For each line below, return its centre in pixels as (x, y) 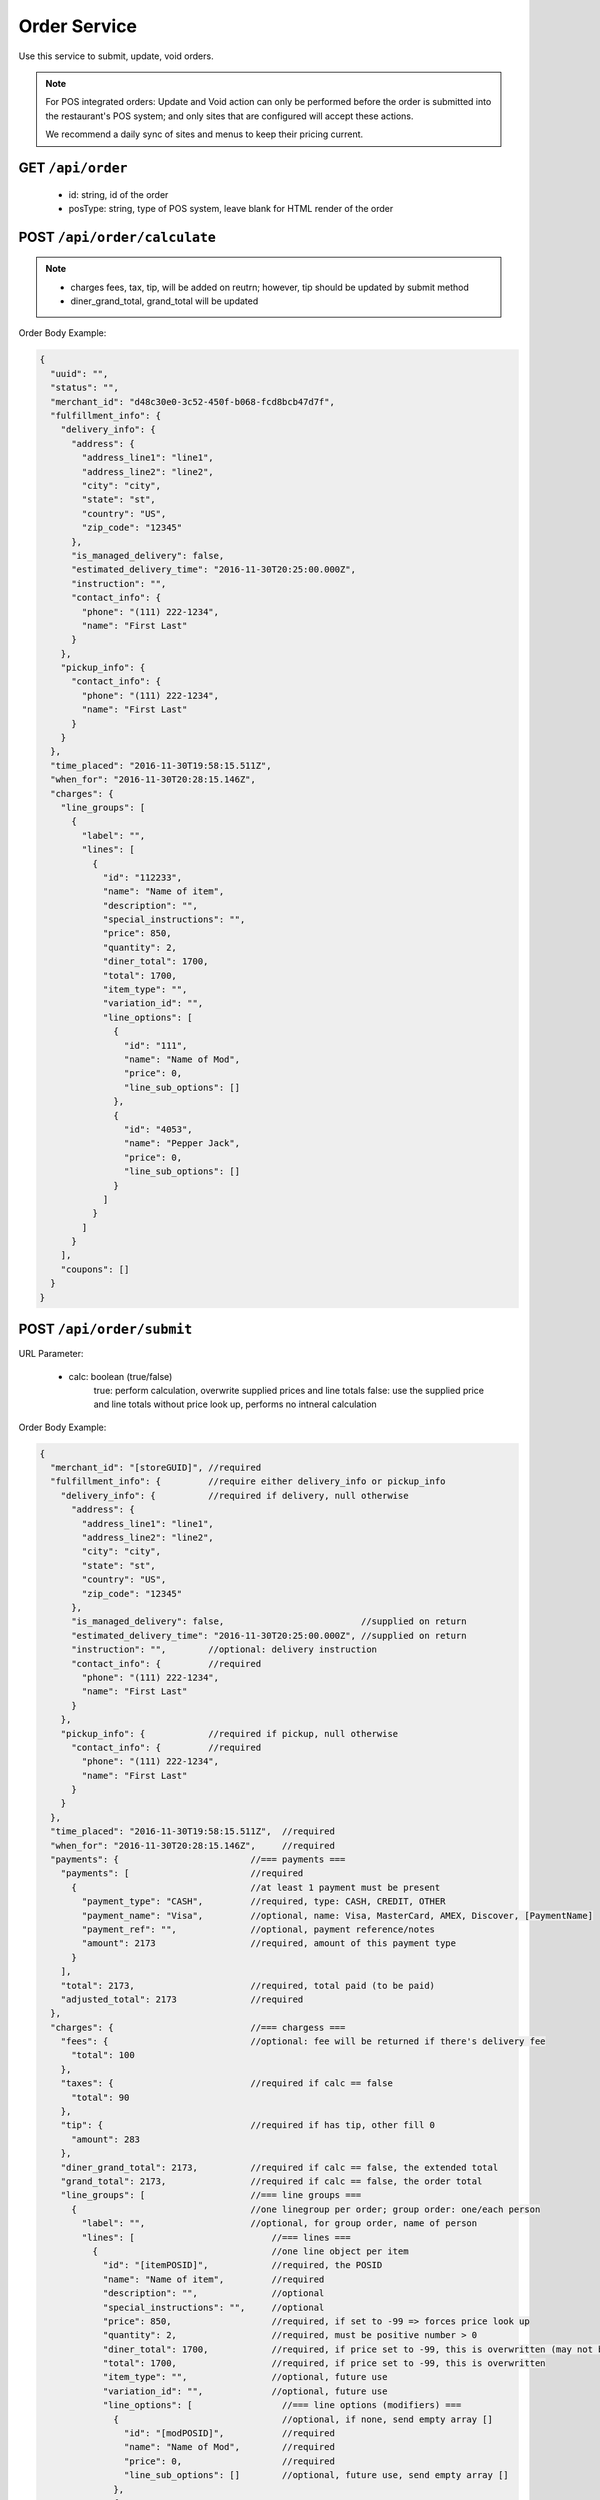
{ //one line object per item (250, 2251)
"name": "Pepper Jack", (181, 1143)
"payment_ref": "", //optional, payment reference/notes (258, 1929)
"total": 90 (100, 2097)
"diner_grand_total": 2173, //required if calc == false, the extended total (279, 2167)
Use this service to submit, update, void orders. (116, 56)
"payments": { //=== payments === (198, 1859)
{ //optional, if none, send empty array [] (303, 2419)
